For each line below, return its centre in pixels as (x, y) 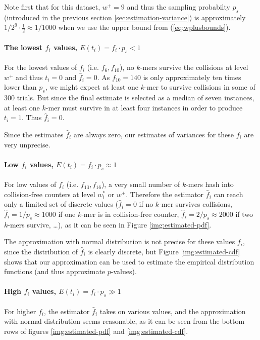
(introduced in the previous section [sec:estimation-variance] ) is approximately (125, 17)
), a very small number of (141, 184)
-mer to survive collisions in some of (200, 87)
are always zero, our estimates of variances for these (154, 134)
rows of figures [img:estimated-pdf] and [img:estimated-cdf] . (96, 331)
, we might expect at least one (92, 87)
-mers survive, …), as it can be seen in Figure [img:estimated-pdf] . (110, 224)
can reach (228, 194)
